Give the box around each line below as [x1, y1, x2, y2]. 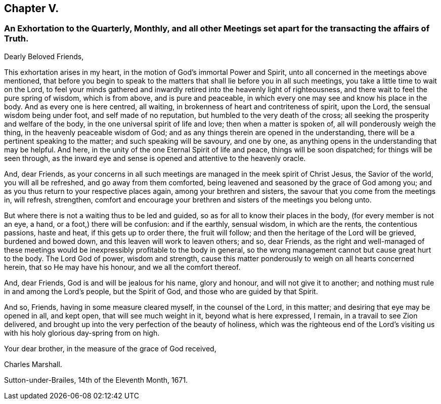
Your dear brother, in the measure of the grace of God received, [4, 344, 216, 353]
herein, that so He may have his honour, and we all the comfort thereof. [4, 262, 241, 271]
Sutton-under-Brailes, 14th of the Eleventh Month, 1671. [4, 375, 188, 384]
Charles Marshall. [4, 359, 62, 369]
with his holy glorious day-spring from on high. [4, 328, 160, 337]
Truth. [4, 33, 29, 44]
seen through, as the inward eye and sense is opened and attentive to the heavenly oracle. [4, 153, 306, 163]
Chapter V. [4, 2, 59, 15]
